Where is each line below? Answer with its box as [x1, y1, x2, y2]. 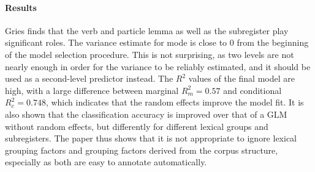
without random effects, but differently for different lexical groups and [5, 120, 268, 132]
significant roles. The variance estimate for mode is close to [5, 36, 227, 49]
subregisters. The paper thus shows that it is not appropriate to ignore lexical [5, 132, 297, 145]
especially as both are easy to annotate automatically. [5, 156, 207, 168]
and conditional [223, 84, 282, 96]
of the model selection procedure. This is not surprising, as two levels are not [5, 48, 294, 60]
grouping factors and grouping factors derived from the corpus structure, [5, 143, 278, 156]
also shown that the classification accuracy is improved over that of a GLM [5, 107, 287, 120]
